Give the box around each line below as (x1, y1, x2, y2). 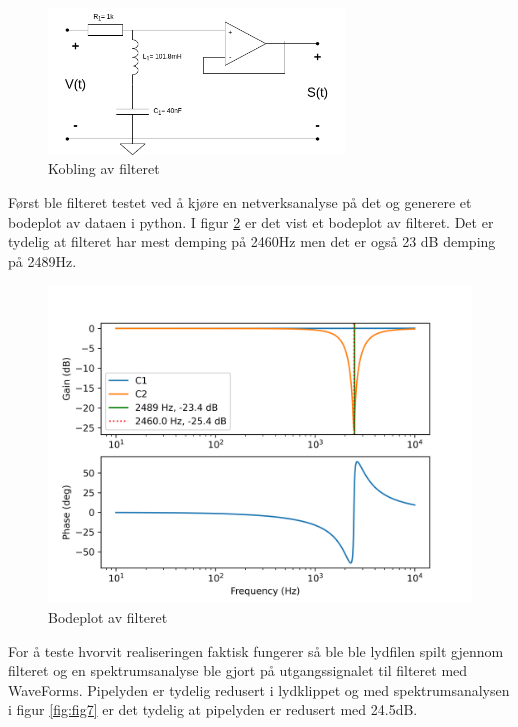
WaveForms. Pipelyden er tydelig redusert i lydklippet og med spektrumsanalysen (8, 679, 510, 700)
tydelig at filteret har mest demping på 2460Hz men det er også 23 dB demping (8, 231, 496, 252)
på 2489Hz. (8, 250, 77, 271)
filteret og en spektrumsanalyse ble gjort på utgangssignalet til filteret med (8, 660, 468, 681)
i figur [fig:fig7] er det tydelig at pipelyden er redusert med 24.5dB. (8, 699, 418, 720)
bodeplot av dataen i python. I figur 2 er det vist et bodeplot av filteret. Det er (8, 211, 494, 232)
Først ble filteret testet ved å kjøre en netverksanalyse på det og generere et (8, 191, 472, 212)
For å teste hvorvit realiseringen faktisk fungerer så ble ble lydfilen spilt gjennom (8, 640, 504, 661)
